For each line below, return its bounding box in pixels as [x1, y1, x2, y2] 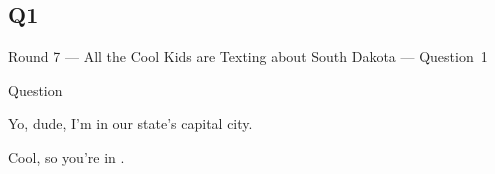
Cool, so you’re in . [8, 146, 125, 167]
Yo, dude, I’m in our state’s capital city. [8, 113, 253, 134]
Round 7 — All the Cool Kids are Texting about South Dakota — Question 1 [8, 46, 488, 67]
